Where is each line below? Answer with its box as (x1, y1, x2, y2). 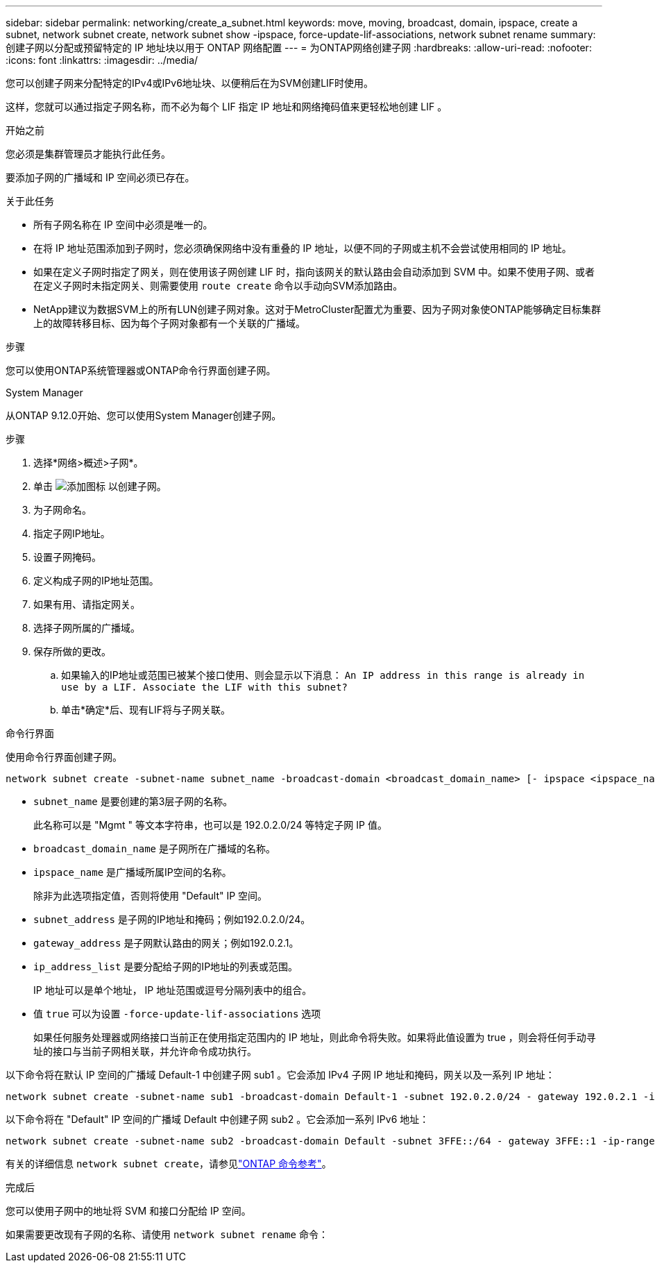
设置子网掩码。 (33, 551, 101, 563)
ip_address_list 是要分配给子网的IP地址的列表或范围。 (33, 961, 298, 972)
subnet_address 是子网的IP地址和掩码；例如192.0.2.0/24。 (33, 913, 311, 925)
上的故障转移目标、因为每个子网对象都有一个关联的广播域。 (33, 317, 305, 329)
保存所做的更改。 (33, 645, 111, 657)
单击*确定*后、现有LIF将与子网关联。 (61, 704, 230, 716)
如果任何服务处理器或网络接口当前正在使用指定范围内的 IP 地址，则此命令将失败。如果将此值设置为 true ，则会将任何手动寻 (33, 1031, 596, 1043)
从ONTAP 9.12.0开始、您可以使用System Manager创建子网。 (6, 409, 282, 421)
